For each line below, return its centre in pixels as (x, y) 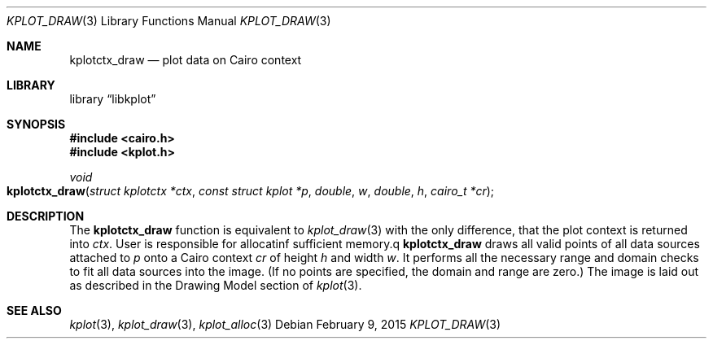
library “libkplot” (113, 99)
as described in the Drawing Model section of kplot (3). (216, 285)
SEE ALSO (34, 310)
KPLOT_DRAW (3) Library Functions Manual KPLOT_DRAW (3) (169, 21)
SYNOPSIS (36, 124)
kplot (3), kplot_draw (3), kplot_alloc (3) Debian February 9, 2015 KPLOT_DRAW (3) (285, 324)
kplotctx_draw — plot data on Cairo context (186, 60)
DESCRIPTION (46, 216)
